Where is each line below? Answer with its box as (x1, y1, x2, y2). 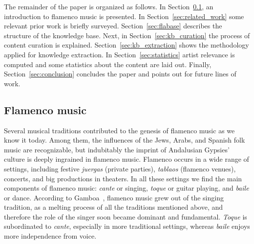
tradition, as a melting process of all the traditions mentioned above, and (4, 202, 223, 212)
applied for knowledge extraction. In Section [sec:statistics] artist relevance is (4, 49, 235, 59)
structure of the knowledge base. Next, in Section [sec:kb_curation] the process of (4, 30, 250, 40)
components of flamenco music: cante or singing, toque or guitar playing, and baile (4, 183, 249, 193)
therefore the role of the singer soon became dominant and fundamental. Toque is (4, 211, 247, 221)
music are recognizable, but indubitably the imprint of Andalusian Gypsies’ (4, 144, 230, 154)
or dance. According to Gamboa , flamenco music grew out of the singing (4, 192, 224, 202)
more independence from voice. (4, 231, 97, 241)
